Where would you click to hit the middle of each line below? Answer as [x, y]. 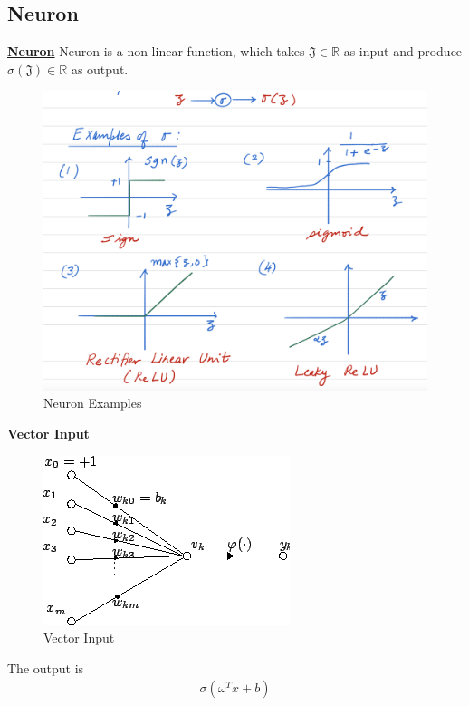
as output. [100, 68]
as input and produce [403, 51]
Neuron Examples [93, 403]
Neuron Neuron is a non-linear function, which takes [156, 51]
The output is [46, 667]
